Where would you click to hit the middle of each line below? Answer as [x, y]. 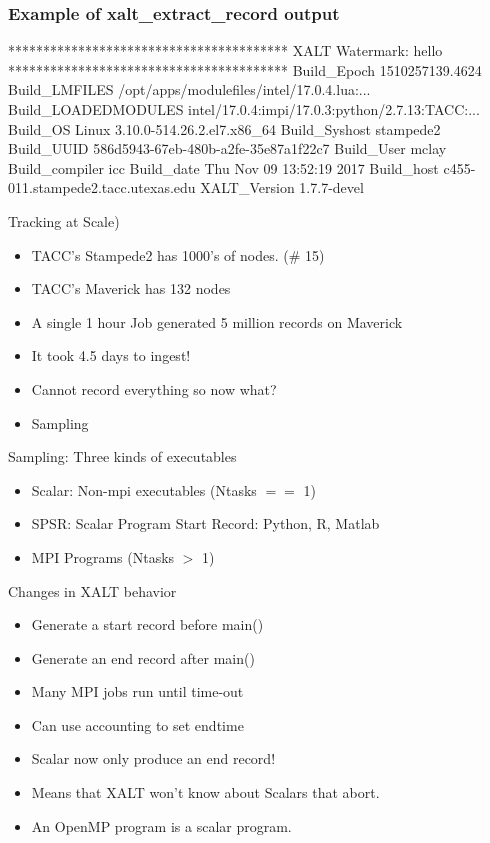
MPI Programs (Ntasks [103, 556]
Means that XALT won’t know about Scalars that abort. [205, 792]
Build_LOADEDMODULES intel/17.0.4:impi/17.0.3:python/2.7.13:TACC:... [244, 109]
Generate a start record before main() [147, 624]
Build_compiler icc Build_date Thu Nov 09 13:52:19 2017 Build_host [223, 167]
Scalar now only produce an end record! [153, 758]
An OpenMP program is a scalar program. [161, 825]
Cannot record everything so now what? [154, 388]
